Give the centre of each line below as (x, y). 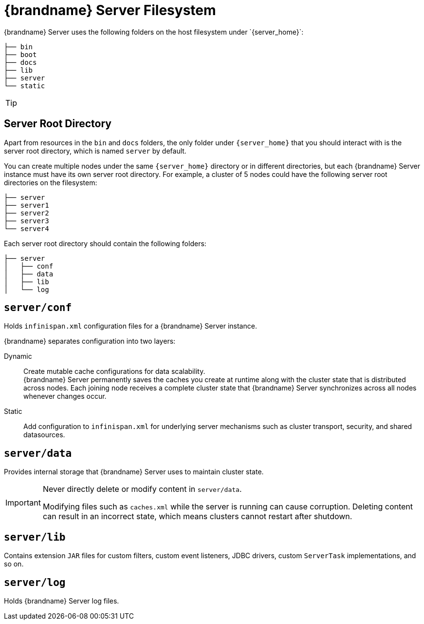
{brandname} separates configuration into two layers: (90, 341)
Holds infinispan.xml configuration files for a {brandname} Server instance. (130, 326)
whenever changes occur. (65, 396)
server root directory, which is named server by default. (95, 151)
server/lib (35, 537)
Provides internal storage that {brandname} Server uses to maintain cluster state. (134, 472)
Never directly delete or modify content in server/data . (142, 489)
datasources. (44, 435)
